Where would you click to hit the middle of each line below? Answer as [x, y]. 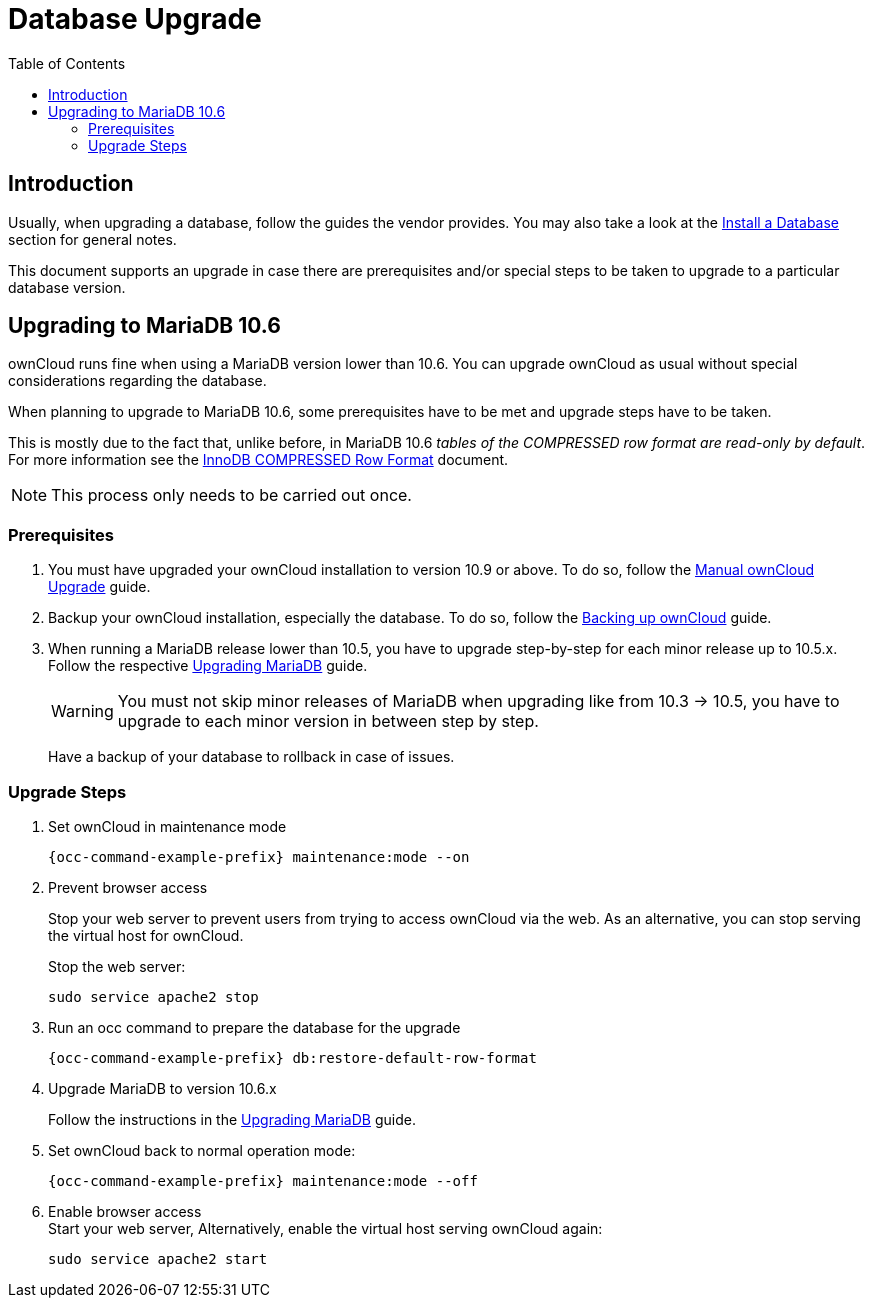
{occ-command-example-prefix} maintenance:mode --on [259, 856]
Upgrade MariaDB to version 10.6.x [162, 1088]
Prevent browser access [128, 887]
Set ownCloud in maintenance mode [167, 826]
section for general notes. [92, 239]
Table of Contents [67, 63]
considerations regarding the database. [137, 381]
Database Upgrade [135, 19]
